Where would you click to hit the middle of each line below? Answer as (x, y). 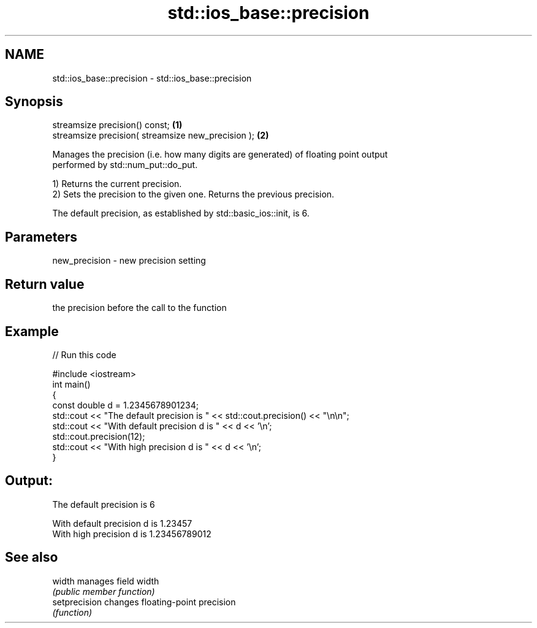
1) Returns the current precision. (117, 184)
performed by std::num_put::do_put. (125, 165)
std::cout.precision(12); (99, 436)
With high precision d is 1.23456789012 (132, 534)
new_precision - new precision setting (129, 261)
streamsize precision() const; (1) (117, 125)
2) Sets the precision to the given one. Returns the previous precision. (193, 194)
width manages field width (106, 581)
